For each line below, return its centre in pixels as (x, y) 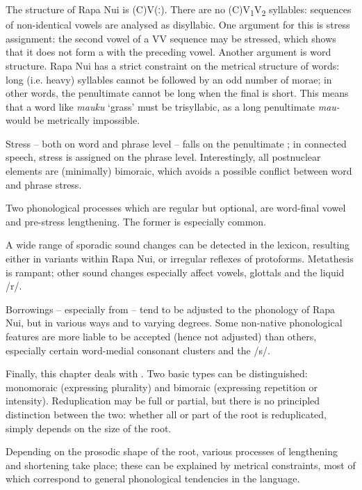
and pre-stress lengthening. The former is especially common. (136, 221)
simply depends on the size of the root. (89, 428)
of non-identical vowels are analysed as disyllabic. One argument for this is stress (178, 25)
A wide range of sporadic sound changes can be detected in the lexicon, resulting (178, 245)
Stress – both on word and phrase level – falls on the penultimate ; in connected (176, 143)
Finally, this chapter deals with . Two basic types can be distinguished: (157, 373)
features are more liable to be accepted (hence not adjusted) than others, (161, 336)
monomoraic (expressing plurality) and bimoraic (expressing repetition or (162, 387)
